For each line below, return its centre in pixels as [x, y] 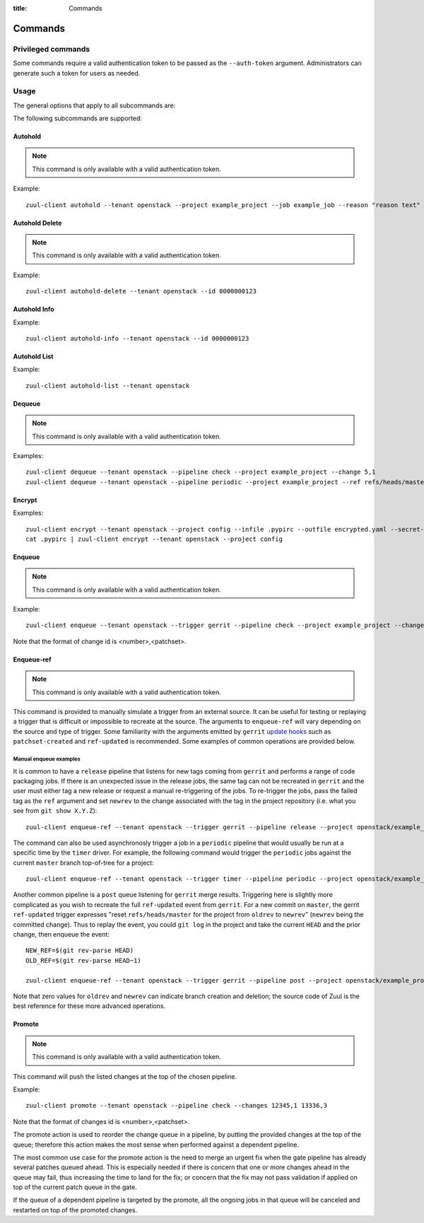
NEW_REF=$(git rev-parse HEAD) [80, 950]
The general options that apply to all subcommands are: [94, 105]
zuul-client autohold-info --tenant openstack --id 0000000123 [137, 338]
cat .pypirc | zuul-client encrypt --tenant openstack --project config [154, 539]
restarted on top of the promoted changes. [75, 1210]
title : [20, 8]
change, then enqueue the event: [61, 935]
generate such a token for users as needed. [77, 73]
